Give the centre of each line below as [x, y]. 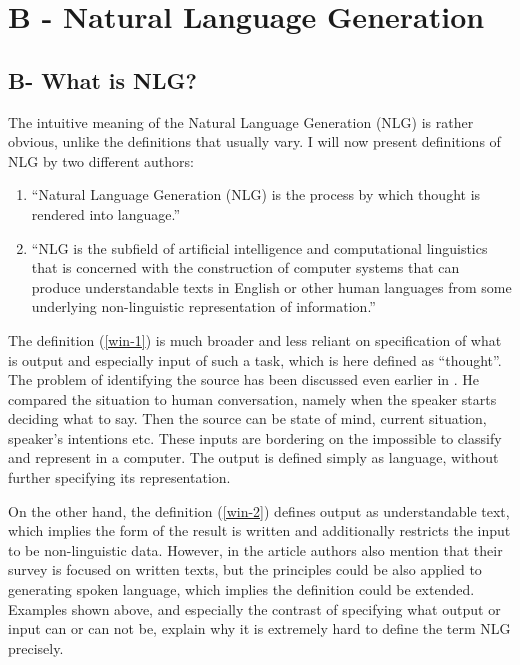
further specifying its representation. [119, 477]
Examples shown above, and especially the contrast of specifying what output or [254, 608]
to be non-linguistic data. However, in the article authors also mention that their [255, 549]
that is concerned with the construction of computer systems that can [245, 267]
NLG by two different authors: [101, 160]
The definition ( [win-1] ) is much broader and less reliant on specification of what [255, 339]
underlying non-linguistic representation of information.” [203, 306]
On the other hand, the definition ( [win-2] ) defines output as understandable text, [259, 510]
